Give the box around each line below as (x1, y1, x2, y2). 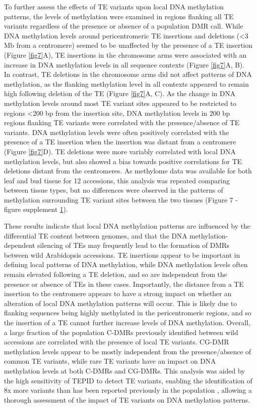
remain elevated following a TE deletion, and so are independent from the (4, 269, 227, 279)
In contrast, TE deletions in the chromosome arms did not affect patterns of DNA (4, 69, 252, 79)
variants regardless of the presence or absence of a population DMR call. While (4, 21, 243, 31)
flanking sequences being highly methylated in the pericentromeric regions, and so (4, 307, 252, 318)
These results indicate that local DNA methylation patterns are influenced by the (4, 221, 251, 231)
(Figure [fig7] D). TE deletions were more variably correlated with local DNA (4, 146, 236, 156)
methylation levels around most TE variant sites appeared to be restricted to (4, 98, 237, 108)
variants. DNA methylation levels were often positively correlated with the (4, 127, 229, 137)
